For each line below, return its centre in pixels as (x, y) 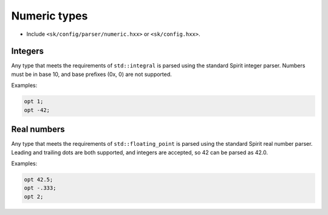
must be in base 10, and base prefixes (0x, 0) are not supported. (92, 74)
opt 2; (34, 196)
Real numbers (38, 130)
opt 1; (34, 101)
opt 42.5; (39, 179)
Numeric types (50, 16)
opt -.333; (40, 188)
